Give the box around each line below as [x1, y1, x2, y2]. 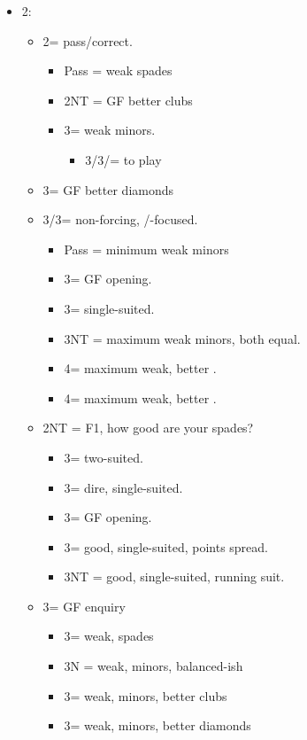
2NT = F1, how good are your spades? [42, 418, 254, 437]
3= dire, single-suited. [64, 478, 183, 496]
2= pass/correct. [42, 31, 133, 50]
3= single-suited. [64, 299, 155, 317]
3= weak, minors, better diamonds [64, 716, 251, 735]
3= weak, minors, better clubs [64, 686, 227, 705]
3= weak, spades [64, 627, 154, 645]
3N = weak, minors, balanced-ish [64, 657, 243, 675]
